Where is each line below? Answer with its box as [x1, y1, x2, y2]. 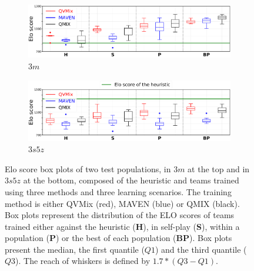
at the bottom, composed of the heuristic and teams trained [23, 174, 239, 186]
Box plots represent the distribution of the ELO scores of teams [5, 209, 235, 221]
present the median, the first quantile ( [5, 243, 145, 255]
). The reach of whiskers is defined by [15, 255, 151, 267]
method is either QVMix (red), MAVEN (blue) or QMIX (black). [5, 197, 240, 209]
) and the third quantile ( [155, 243, 247, 255]
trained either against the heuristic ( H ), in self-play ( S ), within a [5, 220, 240, 232]
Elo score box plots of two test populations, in [5, 162, 171, 175]
